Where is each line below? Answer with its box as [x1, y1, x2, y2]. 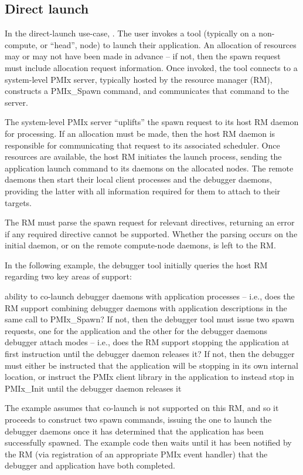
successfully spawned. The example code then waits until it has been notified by [5, 436, 292, 449]
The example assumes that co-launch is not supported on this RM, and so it [5, 402, 279, 414]
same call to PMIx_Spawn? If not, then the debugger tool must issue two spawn [5, 313, 295, 325]
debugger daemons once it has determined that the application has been [5, 425, 264, 437]
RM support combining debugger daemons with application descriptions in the [5, 301, 287, 314]
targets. [5, 196, 32, 208]
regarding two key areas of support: [5, 270, 132, 282]
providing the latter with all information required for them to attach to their [5, 184, 281, 197]
